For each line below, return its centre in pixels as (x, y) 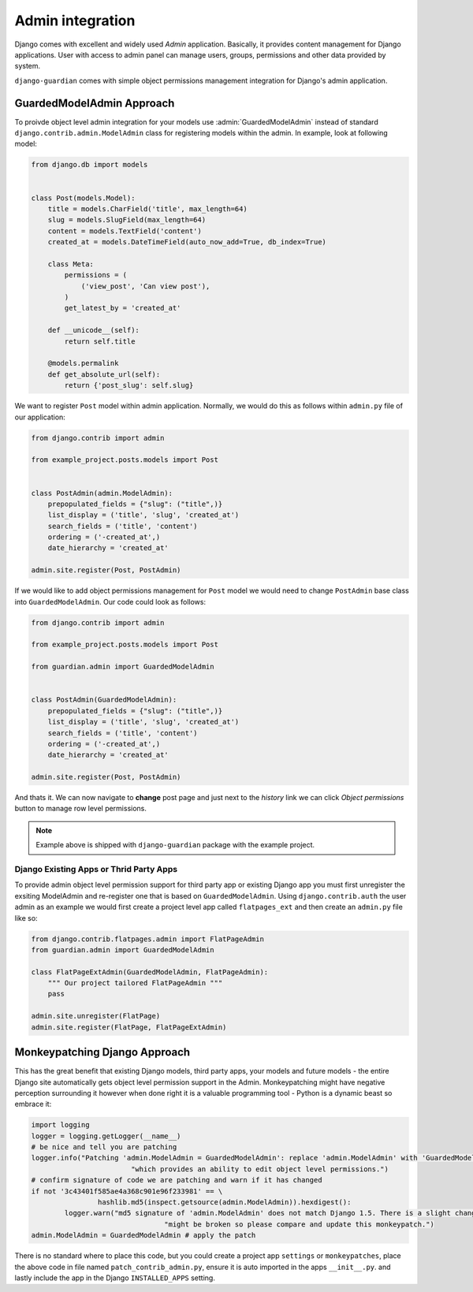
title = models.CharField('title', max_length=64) (147, 209)
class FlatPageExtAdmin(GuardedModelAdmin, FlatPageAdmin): (150, 972)
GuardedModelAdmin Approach (95, 103)
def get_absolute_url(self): (104, 374)
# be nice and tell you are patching (104, 1147)
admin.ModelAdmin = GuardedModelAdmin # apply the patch (143, 1235)
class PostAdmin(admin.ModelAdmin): (102, 493)
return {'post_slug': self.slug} (129, 385)
